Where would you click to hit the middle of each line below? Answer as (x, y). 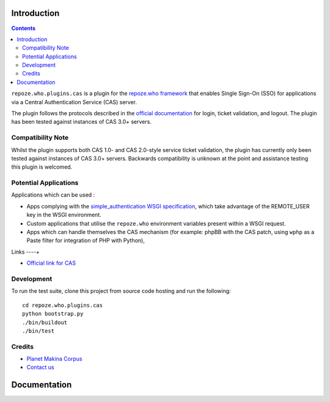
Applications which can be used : (53, 195)
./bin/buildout (45, 322)
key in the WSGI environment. (64, 215)
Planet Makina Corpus (54, 359)
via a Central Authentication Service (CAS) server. (74, 102)
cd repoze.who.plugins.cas (63, 305)
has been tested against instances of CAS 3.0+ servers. (82, 122)
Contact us (40, 367)
